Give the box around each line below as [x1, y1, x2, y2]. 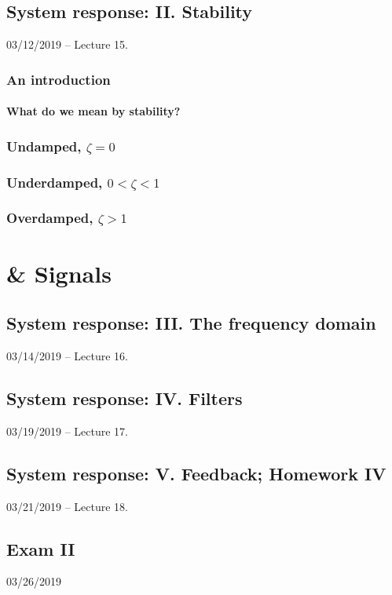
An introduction [6, 69, 111, 89]
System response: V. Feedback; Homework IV [6, 461, 387, 485]
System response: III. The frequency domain [6, 311, 376, 335]
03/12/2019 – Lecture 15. [6, 36, 128, 53]
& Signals [6, 257, 112, 289]
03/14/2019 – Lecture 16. [6, 347, 128, 363]
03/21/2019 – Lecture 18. [6, 498, 128, 514]
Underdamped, [6, 172, 103, 192]
